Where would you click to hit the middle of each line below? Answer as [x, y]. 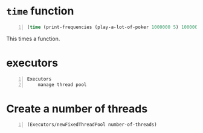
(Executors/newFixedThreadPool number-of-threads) [92, 125]
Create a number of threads [77, 109]
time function [40, 11]
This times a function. [33, 39]
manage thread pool [62, 85]
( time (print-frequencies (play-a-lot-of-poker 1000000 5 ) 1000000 [114, 27]
